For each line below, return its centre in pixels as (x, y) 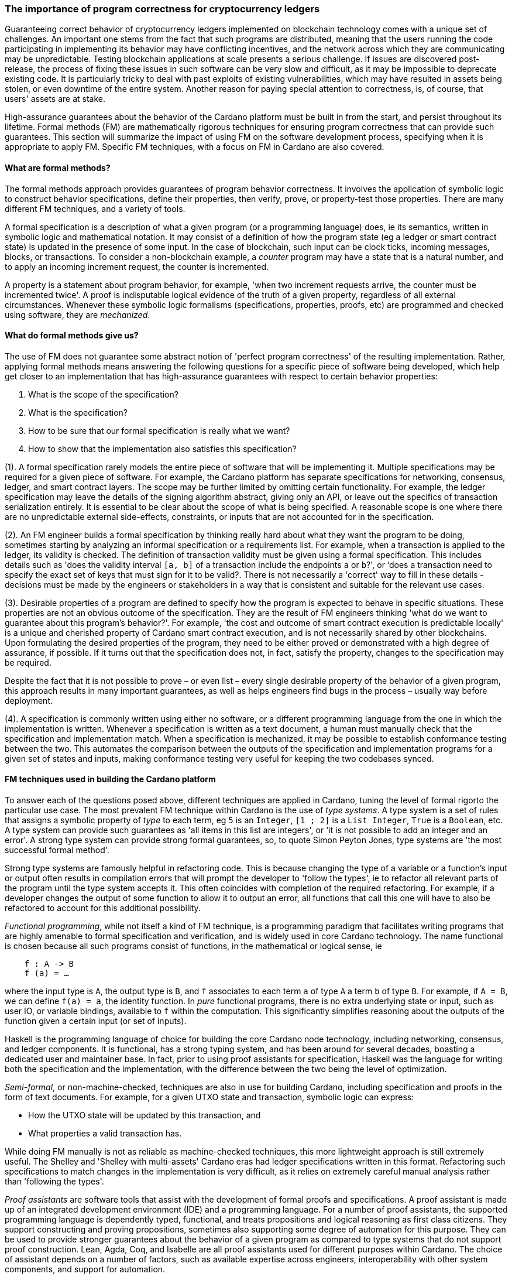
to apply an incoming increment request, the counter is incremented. (137, 266)
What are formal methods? (58, 167)
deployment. (29, 700)
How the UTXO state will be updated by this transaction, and (145, 1115)
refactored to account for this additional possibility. (103, 908)
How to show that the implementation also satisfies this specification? (162, 449)
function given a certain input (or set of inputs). (96, 1021)
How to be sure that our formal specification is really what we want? (159, 430)
